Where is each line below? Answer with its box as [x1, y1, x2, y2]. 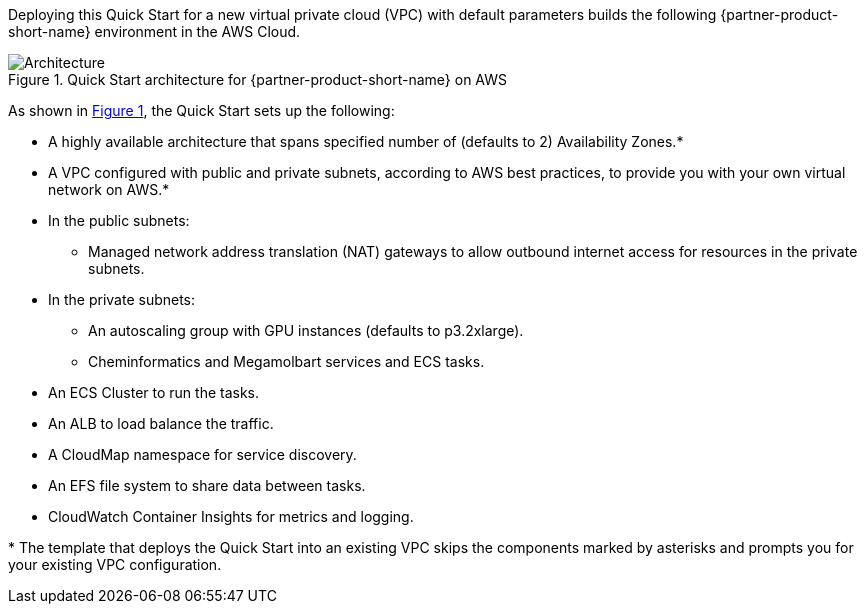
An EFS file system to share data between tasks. [48, 477, 366, 494]
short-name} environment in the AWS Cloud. [8, 23, 301, 40]
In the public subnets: [48, 212, 190, 229]
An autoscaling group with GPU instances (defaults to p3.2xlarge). [88, 322, 524, 339]
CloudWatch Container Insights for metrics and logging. [48, 508, 414, 525]
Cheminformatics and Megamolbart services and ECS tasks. [88, 353, 485, 370]
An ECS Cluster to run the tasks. [48, 384, 260, 401]
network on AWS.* [48, 181, 170, 198]
